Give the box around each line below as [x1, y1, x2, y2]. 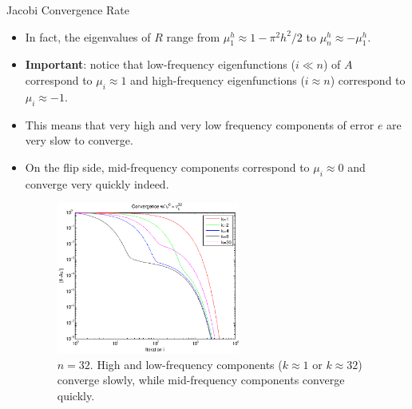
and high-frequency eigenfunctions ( [130, 71, 305, 88]
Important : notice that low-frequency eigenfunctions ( [25, 56, 295, 73]
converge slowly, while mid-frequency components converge [57, 371, 345, 388]
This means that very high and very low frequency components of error [25, 116, 374, 133]
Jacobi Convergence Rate [6, 2, 130, 18]
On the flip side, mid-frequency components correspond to [25, 158, 310, 175]
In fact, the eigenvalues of [25, 28, 151, 45]
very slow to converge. [25, 132, 133, 149]
